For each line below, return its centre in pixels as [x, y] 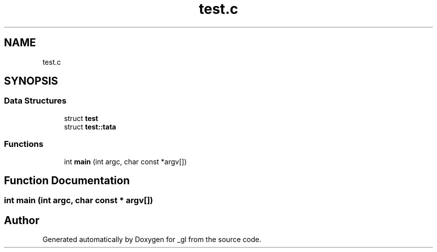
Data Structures [35, 101]
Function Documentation [67, 180]
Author [22, 220]
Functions [24, 144]
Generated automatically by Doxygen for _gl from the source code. [152, 240]
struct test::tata [90, 126]
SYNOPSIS [31, 81]
